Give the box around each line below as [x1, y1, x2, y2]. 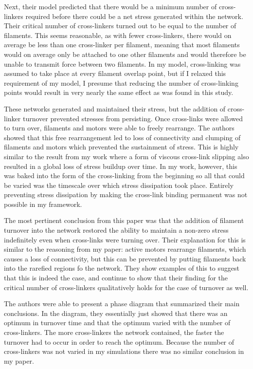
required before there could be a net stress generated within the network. [25, 11, 243, 21]
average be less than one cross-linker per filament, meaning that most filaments [4, 39, 240, 50]
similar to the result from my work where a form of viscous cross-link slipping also [4, 151, 249, 161]
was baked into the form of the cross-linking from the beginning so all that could [4, 170, 245, 181]
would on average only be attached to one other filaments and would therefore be [4, 49, 246, 59]
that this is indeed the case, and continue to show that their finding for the [4, 273, 228, 283]
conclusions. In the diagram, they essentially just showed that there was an [4, 308, 228, 318]
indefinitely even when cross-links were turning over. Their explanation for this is [4, 234, 246, 244]
